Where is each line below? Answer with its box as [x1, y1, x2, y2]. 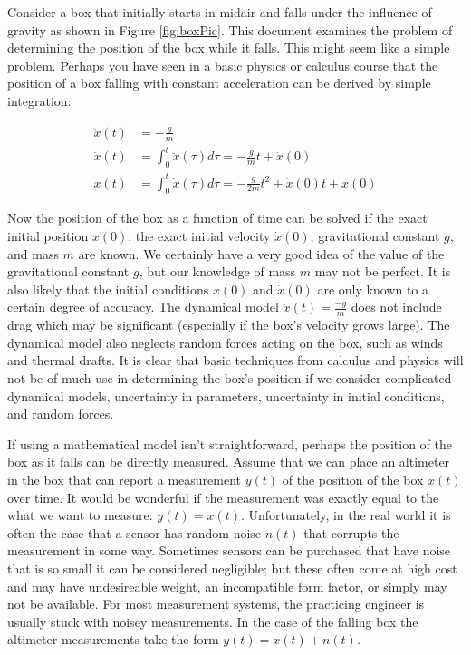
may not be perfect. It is [314, 262, 451, 281]
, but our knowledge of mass [139, 262, 296, 281]
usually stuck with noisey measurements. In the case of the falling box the [7, 612, 418, 631]
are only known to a [317, 279, 428, 298]
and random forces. [7, 404, 114, 423]
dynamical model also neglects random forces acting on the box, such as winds [7, 332, 443, 352]
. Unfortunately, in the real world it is [240, 506, 451, 525]
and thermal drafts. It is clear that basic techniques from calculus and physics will [7, 351, 464, 370]
